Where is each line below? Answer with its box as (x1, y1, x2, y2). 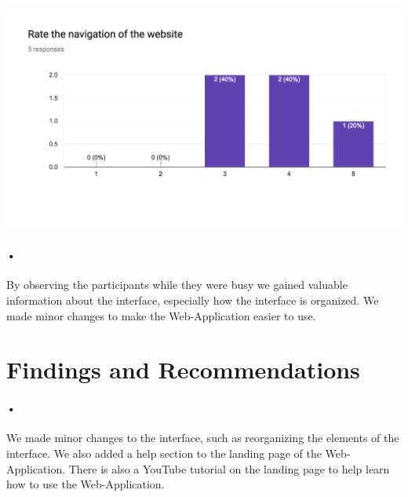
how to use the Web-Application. (6, 476, 165, 492)
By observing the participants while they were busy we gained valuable (6, 276, 348, 293)
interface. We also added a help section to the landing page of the (6, 444, 322, 461)
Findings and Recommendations (6, 353, 360, 386)
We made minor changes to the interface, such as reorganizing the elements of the (6, 429, 399, 446)
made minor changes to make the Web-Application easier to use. (6, 307, 316, 323)
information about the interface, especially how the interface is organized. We (6, 291, 379, 308)
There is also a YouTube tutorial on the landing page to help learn (68, 460, 390, 477)
